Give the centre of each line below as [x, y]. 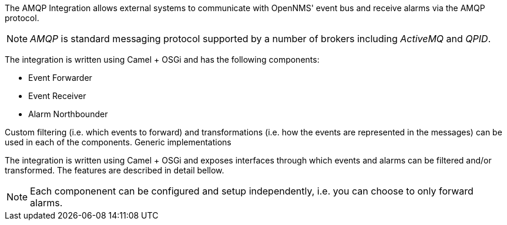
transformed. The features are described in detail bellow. [115, 170]
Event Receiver [57, 96]
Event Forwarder [60, 78]
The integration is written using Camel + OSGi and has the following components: [162, 59]
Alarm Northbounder [68, 114]
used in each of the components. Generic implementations [118, 142]
